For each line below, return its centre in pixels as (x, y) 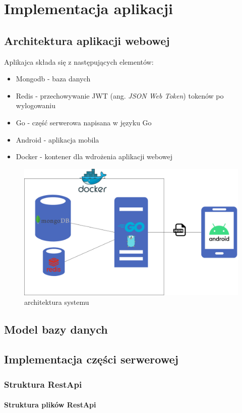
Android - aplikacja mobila (57, 139)
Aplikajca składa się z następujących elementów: (79, 61)
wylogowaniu (36, 105)
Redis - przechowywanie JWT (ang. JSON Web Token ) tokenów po (120, 95)
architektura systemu (57, 302)
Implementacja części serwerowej (91, 359)
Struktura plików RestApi (50, 405)
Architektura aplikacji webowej (87, 40)
